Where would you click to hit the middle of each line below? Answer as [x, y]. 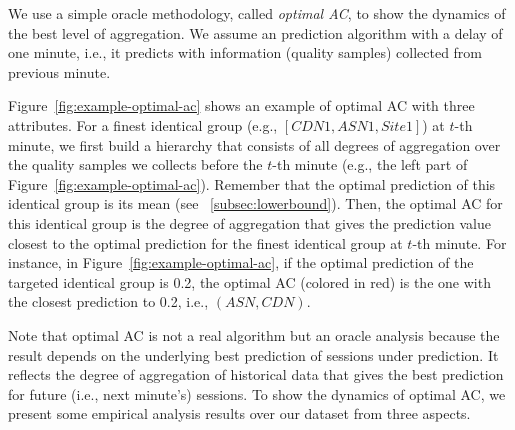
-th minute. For [459, 242]
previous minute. [59, 71]
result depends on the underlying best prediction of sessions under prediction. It [253, 354]
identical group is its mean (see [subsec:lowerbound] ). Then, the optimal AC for [255, 203]
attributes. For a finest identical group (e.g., [143, 124]
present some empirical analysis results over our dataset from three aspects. [239, 413]
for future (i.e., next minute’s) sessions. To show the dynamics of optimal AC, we [257, 393]
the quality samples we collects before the [135, 164]
